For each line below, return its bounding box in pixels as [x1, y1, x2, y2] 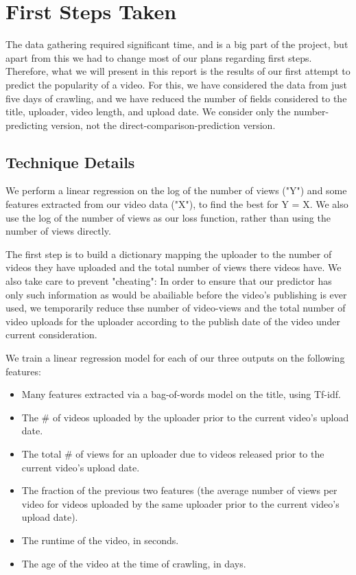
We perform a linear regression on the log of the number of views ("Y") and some [5, 183, 347, 198]
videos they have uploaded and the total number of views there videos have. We [5, 260, 342, 274]
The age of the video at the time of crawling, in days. [21, 556, 246, 570]
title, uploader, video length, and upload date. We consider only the [5, 104, 291, 119]
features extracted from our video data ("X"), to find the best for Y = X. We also [5, 197, 348, 211]
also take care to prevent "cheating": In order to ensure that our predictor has [5, 274, 332, 288]
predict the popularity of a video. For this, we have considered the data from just [5, 77, 348, 91]
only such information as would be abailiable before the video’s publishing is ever [5, 287, 347, 301]
